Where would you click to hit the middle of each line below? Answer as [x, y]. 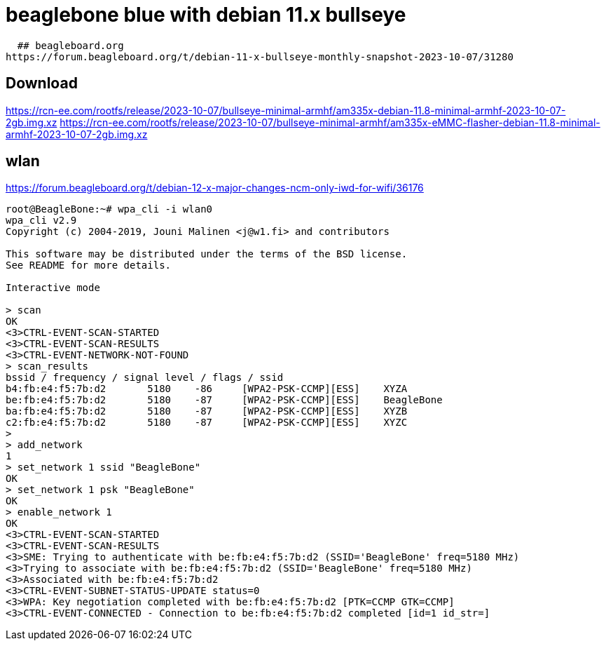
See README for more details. [89, 265]
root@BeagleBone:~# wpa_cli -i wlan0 [109, 209]
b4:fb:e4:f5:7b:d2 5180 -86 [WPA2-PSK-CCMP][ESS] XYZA [207, 389]
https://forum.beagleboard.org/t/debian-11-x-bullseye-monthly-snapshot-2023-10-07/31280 [260, 56]
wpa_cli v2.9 [41, 221]
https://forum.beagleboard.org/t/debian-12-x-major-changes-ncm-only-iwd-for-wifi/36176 [215, 188]
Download [42, 83]
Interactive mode [53, 288]
